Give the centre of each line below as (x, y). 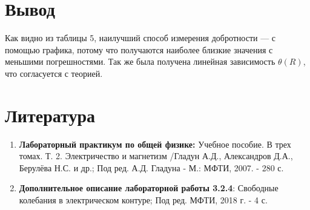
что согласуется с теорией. (54, 73)
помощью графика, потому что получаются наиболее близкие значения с (139, 49)
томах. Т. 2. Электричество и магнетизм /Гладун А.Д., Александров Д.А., (156, 156)
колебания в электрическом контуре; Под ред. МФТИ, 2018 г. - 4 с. (143, 200)
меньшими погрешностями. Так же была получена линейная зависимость (140, 61)
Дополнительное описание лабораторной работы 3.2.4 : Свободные (149, 188)
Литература (50, 115)
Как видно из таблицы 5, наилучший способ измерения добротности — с (140, 38)
